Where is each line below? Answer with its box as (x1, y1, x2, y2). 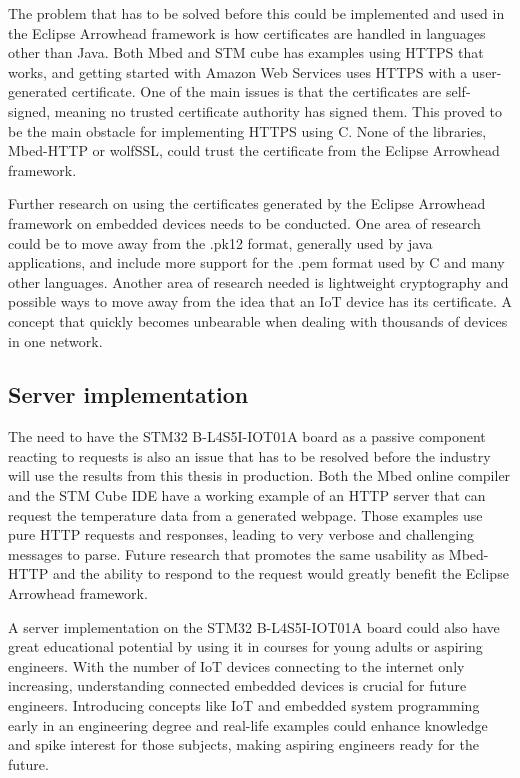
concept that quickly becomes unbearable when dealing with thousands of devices (8, 310, 508, 331)
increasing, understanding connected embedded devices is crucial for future (8, 675, 467, 696)
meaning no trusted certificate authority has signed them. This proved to (54, 100, 503, 121)
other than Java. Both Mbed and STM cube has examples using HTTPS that (8, 42, 484, 63)
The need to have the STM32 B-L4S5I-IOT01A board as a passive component (8, 426, 486, 447)
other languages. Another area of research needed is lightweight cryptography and (8, 271, 509, 292)
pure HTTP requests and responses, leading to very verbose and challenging (8, 524, 474, 545)
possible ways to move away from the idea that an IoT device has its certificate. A (8, 291, 512, 312)
